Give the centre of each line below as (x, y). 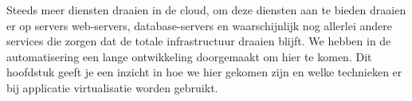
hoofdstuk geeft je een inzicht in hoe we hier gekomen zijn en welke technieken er (204, 72)
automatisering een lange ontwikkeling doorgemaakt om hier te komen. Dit (189, 56)
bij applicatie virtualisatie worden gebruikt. (112, 87)
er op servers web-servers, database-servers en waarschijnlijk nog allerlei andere (199, 25)
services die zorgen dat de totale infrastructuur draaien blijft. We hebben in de (199, 41)
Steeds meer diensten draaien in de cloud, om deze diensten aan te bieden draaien (206, 10)
